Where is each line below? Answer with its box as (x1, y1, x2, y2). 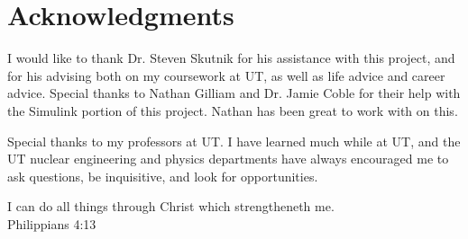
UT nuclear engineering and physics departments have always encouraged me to (7, 149, 449, 168)
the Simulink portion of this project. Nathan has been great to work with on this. (7, 101, 458, 119)
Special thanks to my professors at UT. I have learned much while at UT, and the (7, 131, 461, 150)
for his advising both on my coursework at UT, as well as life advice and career (7, 66, 445, 84)
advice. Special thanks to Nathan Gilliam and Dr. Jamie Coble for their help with (7, 84, 461, 102)
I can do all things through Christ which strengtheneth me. (7, 197, 335, 216)
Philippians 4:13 (7, 214, 96, 233)
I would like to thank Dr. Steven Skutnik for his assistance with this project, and (7, 49, 455, 67)
